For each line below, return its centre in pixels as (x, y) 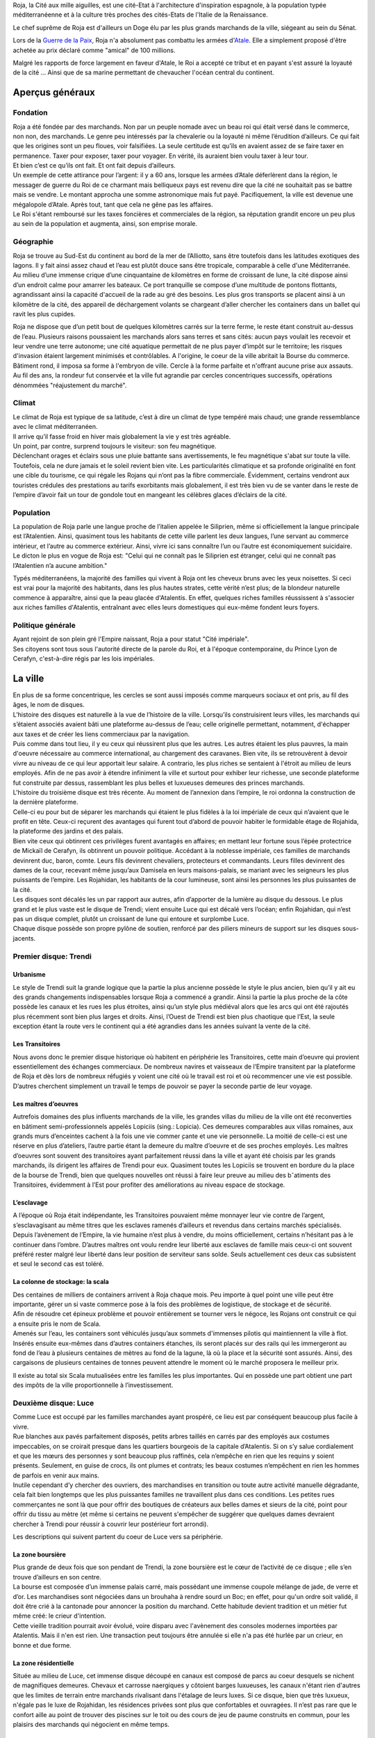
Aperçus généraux (54, 93)
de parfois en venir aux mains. (56, 1475)
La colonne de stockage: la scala (61, 1282)
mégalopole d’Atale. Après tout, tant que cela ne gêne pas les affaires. (113, 204)
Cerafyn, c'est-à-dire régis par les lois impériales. (84, 659)
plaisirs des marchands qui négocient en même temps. (91, 1724)
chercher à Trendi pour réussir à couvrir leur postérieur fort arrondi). (110, 1524)
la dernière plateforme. (45, 802)
